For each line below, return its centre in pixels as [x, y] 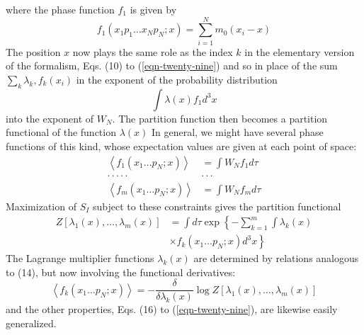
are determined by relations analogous [276, 258]
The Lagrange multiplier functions [80, 258]
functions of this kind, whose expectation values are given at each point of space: [181, 146]
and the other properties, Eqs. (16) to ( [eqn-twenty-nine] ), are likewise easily [172, 309]
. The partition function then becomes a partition [220, 118]
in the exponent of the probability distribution [177, 79]
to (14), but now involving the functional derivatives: [121, 272]
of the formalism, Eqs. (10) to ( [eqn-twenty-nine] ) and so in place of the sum [172, 66]
